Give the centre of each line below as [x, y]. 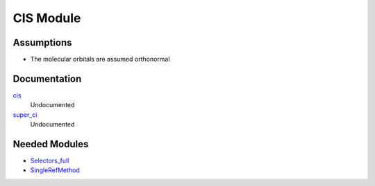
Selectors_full [50, 161]
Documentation [47, 78]
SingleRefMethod [55, 170]
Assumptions [42, 43]
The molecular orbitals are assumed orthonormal [100, 59]
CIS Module [47, 18]
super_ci [25, 115]
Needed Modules [51, 144]
